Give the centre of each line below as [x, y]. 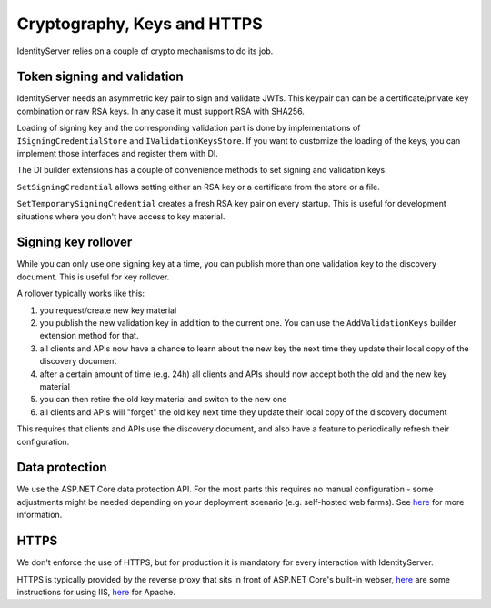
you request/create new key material [108, 310]
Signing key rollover [75, 243]
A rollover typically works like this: [81, 294]
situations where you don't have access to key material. [121, 216]
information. [40, 515]
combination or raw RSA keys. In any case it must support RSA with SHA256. [160, 111]
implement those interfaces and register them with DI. [117, 154]
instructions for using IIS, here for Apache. [96, 592]
